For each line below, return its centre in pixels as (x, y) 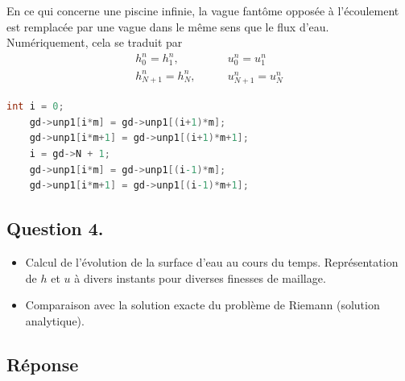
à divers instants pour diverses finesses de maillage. (200, 277)
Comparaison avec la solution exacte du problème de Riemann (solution (202, 305)
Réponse (43, 364)
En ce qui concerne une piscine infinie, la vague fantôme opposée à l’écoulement (203, 10)
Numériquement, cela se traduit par (95, 42)
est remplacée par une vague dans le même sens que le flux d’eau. (168, 26)
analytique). (55, 320)
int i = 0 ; (35, 107)
